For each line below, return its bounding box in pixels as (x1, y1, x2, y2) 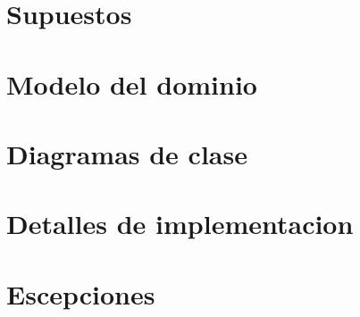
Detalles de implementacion (6, 205, 354, 242)
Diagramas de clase (6, 135, 247, 171)
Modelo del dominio (6, 65, 257, 102)
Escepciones (6, 275, 155, 312)
